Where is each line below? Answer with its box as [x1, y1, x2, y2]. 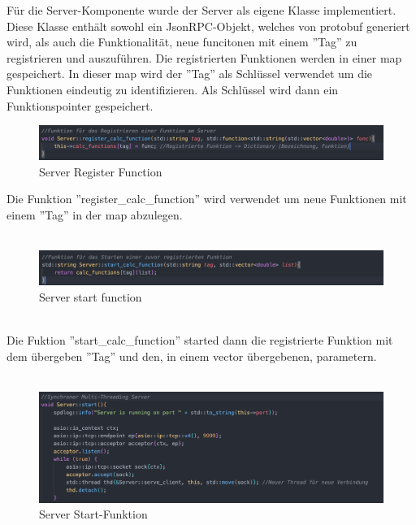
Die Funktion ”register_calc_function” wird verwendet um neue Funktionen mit [6, 190, 407, 207]
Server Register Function [39, 163, 162, 180]
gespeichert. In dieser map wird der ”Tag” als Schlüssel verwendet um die [6, 65, 373, 82]
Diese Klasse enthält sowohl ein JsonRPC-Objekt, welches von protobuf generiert [6, 17, 410, 34]
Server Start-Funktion [39, 505, 148, 523]
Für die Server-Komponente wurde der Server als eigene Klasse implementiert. [6, 2, 396, 18]
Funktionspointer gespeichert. [6, 97, 154, 114]
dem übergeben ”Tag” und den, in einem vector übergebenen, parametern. [6, 347, 377, 364]
